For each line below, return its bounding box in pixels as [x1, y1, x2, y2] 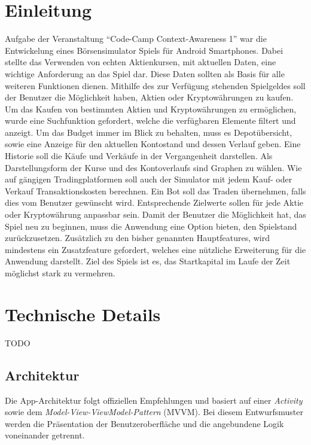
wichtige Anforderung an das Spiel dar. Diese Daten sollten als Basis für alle [5, 67, 285, 80]
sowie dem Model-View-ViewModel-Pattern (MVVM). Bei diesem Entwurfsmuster [5, 406, 303, 418]
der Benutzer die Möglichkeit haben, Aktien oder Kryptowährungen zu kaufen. [5, 91, 294, 103]
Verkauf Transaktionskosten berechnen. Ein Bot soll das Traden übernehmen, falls [5, 184, 306, 197]
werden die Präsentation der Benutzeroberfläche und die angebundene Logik [5, 417, 284, 429]
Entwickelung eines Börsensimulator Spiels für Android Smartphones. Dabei [5, 44, 283, 56]
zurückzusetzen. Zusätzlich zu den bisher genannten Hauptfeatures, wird [5, 231, 270, 244]
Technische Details [5, 301, 161, 326]
